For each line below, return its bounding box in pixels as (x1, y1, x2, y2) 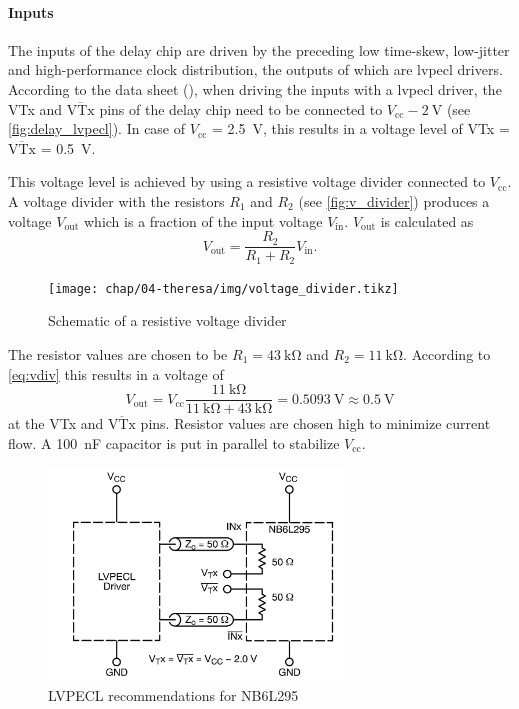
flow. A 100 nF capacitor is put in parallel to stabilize (8, 432, 340, 453)
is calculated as (380, 210, 474, 231)
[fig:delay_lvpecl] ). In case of (8, 118, 186, 139)
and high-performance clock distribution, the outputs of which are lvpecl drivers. (8, 59, 503, 80)
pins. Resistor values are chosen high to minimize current (140, 413, 491, 434)
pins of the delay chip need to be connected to (99, 98, 383, 119)
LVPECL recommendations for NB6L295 (48, 685, 299, 706)
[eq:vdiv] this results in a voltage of (8, 363, 224, 384)
